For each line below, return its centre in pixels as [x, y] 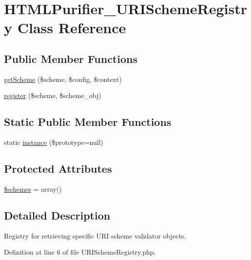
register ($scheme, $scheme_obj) [53, 95]
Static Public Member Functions [88, 122]
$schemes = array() [33, 189]
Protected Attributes [58, 169]
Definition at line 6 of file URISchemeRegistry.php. [80, 252]
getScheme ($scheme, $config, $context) [63, 79]
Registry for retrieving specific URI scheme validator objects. [95, 235]
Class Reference [72, 28]
